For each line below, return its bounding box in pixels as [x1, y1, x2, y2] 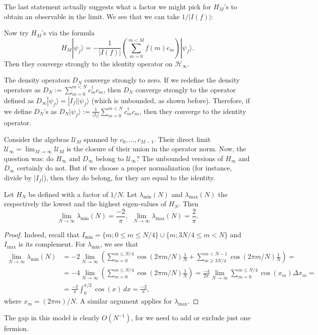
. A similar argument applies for [76, 296, 172, 306]
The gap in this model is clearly [4, 312, 100, 323]
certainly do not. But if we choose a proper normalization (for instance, [17, 163, 232, 173]
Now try [4, 28, 29, 38]
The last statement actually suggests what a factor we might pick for [4, 1, 211, 11]
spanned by [83, 134, 118, 144]
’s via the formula [41, 28, 95, 38]
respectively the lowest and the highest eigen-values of [4, 198, 166, 209]
